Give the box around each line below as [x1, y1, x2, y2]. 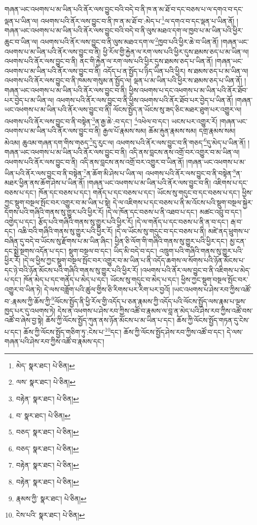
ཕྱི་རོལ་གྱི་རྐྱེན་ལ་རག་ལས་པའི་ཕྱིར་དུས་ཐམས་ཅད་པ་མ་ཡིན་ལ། [103, 46, 249, 56]
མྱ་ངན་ [229, 235, 246, 246]
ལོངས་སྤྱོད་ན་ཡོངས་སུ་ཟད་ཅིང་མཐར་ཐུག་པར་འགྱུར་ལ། [113, 104, 242, 115]
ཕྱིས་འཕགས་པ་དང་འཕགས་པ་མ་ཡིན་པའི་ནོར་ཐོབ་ [129, 85, 248, 95]
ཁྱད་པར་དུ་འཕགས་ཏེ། [4, 305, 56, 315]
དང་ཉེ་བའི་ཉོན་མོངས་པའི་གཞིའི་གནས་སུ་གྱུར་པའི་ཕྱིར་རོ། [4, 264, 139, 275]
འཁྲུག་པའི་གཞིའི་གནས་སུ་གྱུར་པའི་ [159, 245, 243, 256]
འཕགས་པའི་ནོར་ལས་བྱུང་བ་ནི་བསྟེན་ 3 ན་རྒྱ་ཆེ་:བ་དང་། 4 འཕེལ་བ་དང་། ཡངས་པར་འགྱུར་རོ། [4, 114, 218, 126]
